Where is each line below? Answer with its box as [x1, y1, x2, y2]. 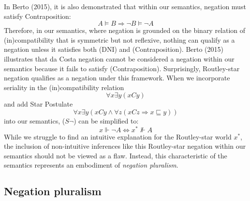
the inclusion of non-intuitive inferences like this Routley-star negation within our [4, 141, 246, 151]
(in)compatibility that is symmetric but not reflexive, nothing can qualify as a [4, 34, 235, 45]
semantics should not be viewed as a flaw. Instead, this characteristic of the [4, 150, 227, 160]
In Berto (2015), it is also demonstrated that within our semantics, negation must [4, 1, 246, 11]
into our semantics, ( [4, 115, 65, 125]
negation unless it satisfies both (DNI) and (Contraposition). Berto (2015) [4, 44, 224, 54]
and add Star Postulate [4, 99, 73, 109]
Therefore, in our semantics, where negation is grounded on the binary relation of [4, 25, 246, 35]
